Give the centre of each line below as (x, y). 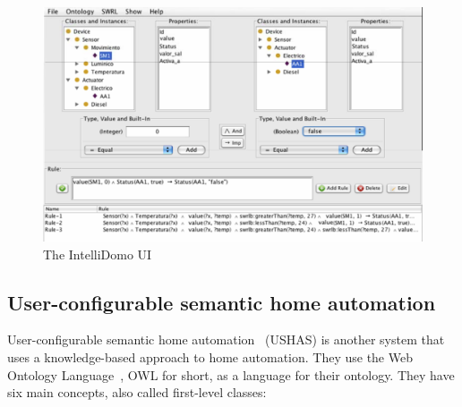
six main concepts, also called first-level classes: (137, 392)
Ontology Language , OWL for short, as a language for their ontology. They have (231, 374)
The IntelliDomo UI (98, 254)
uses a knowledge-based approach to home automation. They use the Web (210, 357)
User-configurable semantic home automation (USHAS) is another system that (226, 339)
